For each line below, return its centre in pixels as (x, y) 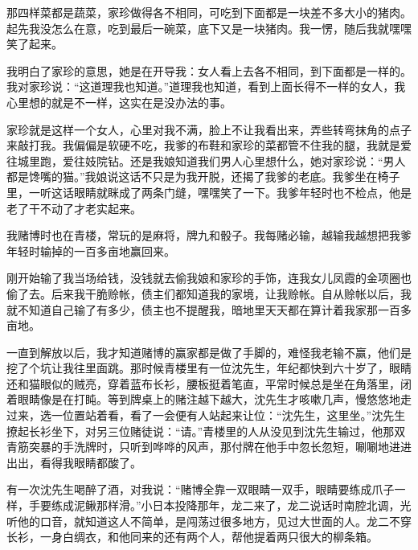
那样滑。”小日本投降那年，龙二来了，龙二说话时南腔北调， (248, 505)
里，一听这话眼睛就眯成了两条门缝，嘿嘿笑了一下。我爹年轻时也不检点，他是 (209, 192)
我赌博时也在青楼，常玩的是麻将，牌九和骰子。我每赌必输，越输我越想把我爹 (209, 235)
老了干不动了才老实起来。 (74, 208)
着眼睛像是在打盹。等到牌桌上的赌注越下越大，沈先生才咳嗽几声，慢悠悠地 (203, 399)
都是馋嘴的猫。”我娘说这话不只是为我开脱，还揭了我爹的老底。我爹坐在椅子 (203, 176)
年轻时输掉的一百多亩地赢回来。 (91, 250)
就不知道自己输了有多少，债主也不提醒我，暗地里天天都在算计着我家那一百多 (209, 309)
